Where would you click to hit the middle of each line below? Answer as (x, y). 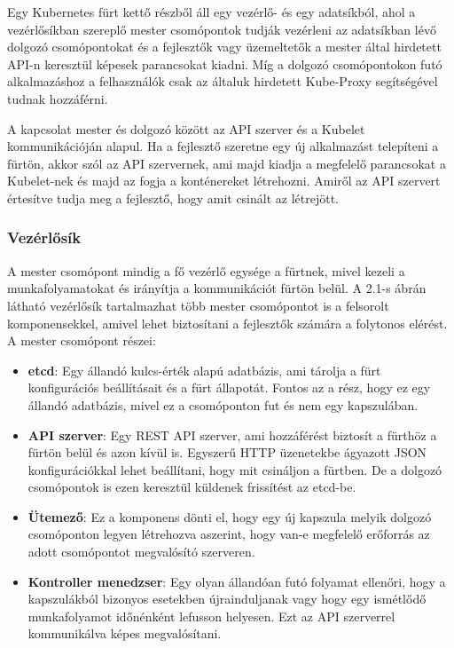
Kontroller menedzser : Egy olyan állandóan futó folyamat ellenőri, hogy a (237, 581)
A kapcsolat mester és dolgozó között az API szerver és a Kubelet (186, 128)
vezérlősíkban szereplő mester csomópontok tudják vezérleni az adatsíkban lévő (222, 29)
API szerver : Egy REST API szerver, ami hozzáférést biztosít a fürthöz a (232, 435)
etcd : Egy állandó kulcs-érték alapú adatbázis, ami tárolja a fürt (204, 370)
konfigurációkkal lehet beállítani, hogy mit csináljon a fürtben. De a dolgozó (235, 469)
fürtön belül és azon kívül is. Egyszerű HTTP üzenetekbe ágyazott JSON (227, 452)
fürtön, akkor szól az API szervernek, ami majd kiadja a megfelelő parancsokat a (227, 163)
